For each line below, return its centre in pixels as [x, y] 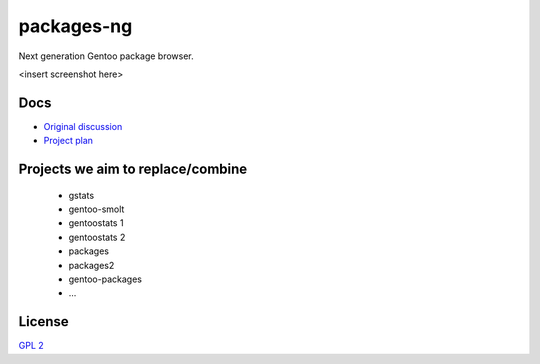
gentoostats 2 [97, 237]
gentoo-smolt [96, 209]
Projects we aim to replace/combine [133, 169]
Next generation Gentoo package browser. [106, 56]
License [43, 321]
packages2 [91, 265]
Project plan [68, 141]
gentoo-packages [105, 279]
